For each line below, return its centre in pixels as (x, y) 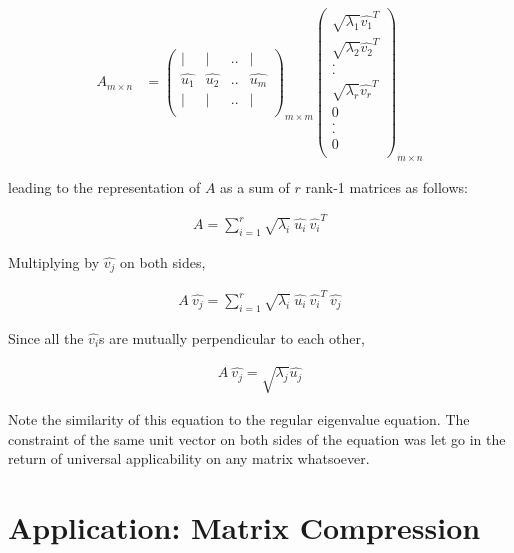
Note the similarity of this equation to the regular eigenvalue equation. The (239, 418)
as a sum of (255, 186)
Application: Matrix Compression (244, 526)
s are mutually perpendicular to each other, (232, 337)
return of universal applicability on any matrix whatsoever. (189, 458)
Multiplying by (54, 261)
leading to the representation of (104, 186)
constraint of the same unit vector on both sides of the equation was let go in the (257, 438)
